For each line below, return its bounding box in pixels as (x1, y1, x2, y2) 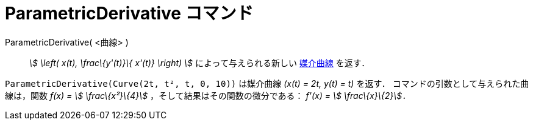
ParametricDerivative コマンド (5, 3, 254, 24)
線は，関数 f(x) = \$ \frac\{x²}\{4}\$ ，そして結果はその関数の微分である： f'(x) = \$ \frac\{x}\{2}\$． (5, 90, 411, 101)
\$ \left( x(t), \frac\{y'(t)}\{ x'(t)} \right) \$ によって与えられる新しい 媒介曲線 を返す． (29, 57, 370, 68)
